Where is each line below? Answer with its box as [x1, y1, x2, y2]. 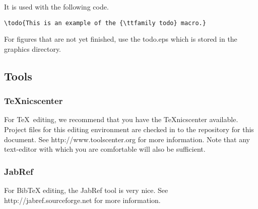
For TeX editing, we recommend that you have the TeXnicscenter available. [4, 114, 238, 125]
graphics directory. [4, 43, 61, 54]
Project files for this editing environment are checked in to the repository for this [4, 124, 254, 135]
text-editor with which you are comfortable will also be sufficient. [4, 144, 206, 154]
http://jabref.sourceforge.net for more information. [4, 194, 161, 205]
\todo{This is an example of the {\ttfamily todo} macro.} [4, 19, 206, 27]
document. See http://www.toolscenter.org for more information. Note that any [4, 134, 250, 144]
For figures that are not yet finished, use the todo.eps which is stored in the [4, 34, 237, 44]
